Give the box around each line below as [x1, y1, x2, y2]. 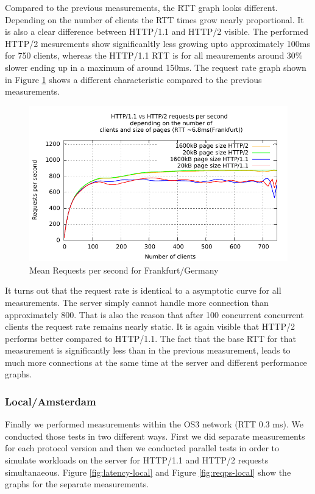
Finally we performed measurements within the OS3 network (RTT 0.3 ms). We [5, 418, 303, 430]
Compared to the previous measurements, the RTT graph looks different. [5, 1, 278, 13]
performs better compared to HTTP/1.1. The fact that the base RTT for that [5, 332, 296, 344]
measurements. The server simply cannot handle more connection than [5, 296, 269, 308]
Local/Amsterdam [5, 394, 96, 409]
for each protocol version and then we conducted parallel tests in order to [5, 441, 280, 454]
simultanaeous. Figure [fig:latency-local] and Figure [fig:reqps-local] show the [5, 465, 291, 478]
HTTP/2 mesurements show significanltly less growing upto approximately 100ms [5, 37, 310, 49]
